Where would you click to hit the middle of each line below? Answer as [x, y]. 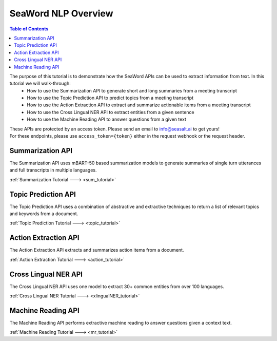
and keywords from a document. [44, 214]
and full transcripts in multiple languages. [53, 170]
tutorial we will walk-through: [40, 83]
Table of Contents [29, 29]
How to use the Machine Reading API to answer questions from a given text [107, 119]
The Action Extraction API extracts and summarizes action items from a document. [97, 250]
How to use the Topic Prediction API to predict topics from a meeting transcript [110, 98]
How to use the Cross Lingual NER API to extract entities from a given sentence [111, 112]
